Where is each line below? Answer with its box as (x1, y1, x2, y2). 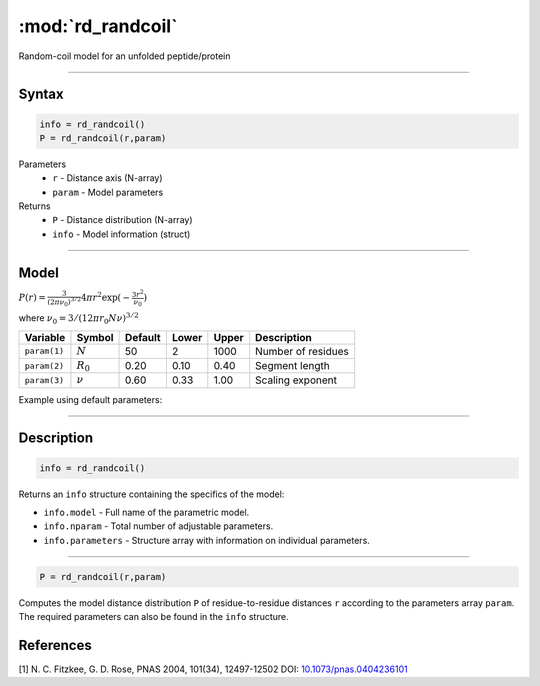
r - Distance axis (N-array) (52, 172, 164, 184)
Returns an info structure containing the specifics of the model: (18, 488, 285, 500)
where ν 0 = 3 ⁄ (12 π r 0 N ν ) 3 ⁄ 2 (18, 311, 139, 326)
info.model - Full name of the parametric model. (43, 506, 250, 519)
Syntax (18, 86, 64, 103)
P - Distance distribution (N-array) (52, 214, 194, 226)
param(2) (24, 360, 65, 371)
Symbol (76, 330, 114, 344)
